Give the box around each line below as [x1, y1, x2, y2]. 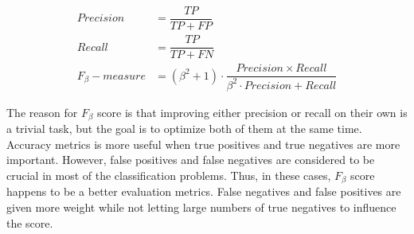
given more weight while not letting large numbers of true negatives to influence [6, 198, 396, 215]
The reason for [6, 103, 78, 120]
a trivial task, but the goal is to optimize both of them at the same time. [6, 120, 362, 137]
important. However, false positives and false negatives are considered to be [6, 151, 375, 168]
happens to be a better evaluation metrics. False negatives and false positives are [6, 183, 401, 200]
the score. [6, 214, 53, 231]
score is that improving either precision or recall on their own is [96, 103, 408, 120]
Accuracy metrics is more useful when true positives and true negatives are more [6, 135, 400, 152]
